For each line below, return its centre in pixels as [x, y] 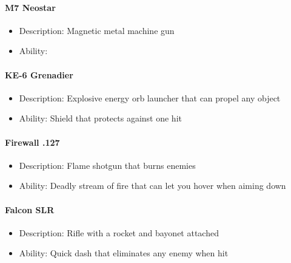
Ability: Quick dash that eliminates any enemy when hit [124, 253]
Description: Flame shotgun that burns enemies [107, 165]
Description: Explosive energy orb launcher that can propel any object [150, 97]
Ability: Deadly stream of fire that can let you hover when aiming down [152, 186]
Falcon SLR [30, 209]
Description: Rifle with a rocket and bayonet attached [119, 232]
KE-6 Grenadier [39, 74]
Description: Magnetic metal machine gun [97, 30]
